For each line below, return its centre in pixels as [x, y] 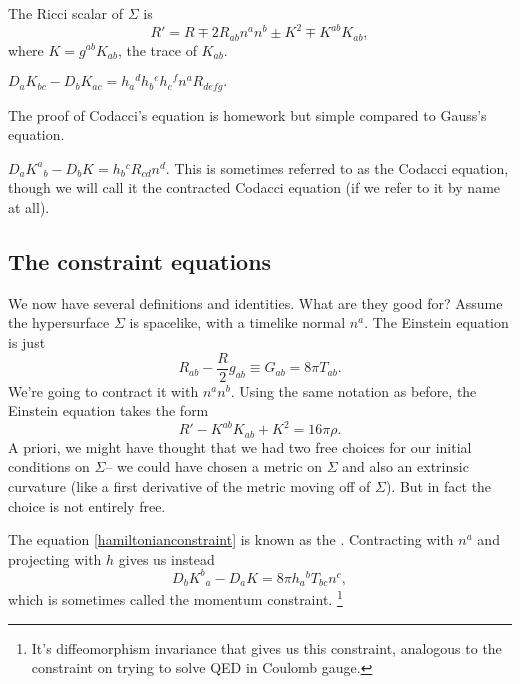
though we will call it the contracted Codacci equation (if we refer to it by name [254, 187]
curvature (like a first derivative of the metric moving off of [189, 486]
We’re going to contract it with [103, 390]
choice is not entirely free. [87, 505]
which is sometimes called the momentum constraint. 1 [175, 597]
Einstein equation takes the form [108, 410]
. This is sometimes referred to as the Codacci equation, [337, 167]
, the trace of [157, 49]
